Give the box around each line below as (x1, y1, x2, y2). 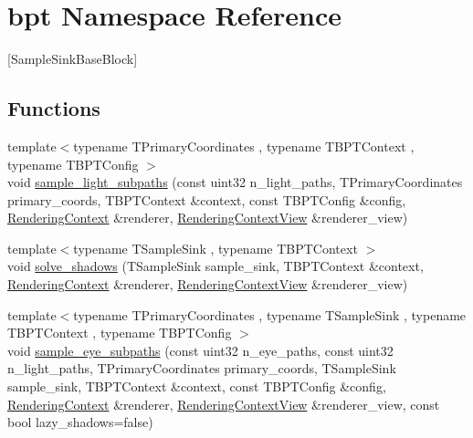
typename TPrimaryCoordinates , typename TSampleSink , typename (73, 305, 467, 324)
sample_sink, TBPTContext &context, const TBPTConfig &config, (7, 377, 386, 396)
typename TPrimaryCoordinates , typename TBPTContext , (73, 136, 415, 155)
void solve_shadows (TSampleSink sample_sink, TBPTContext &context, (7, 256, 424, 276)
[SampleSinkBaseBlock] (7, 49, 138, 68)
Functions (7, 94, 100, 122)
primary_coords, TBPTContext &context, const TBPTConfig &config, (7, 190, 406, 209)
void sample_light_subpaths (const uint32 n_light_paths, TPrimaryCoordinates (7, 172, 463, 192)
